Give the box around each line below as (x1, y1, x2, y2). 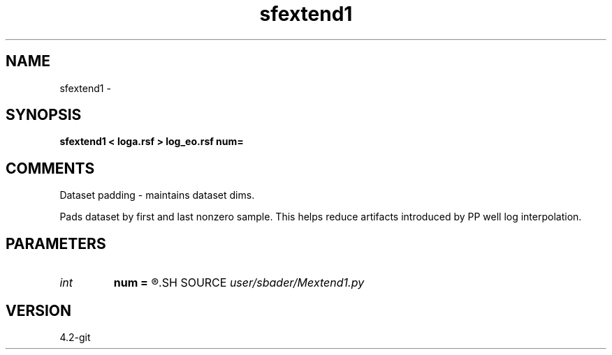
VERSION (6, 301, 72, 319)
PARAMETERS (6, 234, 106, 252)
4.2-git (59, 331, 91, 343)
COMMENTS (6, 159, 95, 177)
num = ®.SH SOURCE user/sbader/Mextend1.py (113, 275, 365, 290)
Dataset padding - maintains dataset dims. (59, 189, 255, 202)
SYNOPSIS (6, 106, 82, 124)
